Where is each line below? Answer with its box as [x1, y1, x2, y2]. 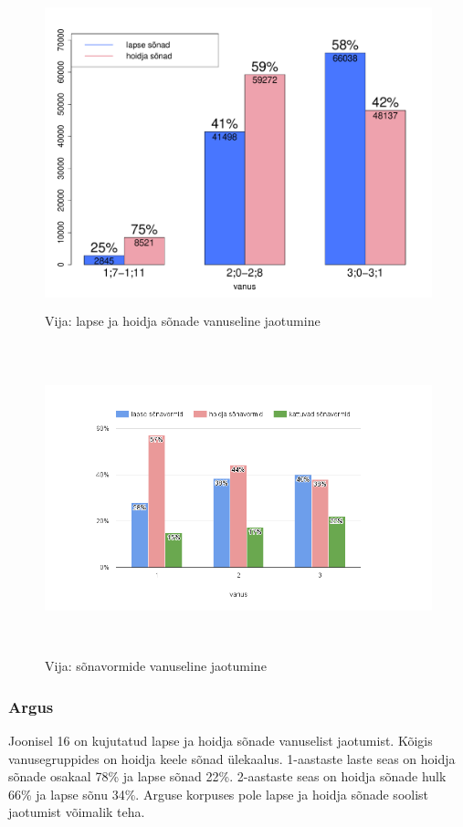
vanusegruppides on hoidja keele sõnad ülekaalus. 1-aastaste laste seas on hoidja [8, 748, 456, 768]
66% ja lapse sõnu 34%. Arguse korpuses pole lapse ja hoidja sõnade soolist [8, 784, 429, 803]
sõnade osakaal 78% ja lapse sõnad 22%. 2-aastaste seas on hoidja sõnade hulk [8, 767, 447, 786]
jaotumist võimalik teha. [8, 802, 145, 822]
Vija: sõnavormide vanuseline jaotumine [45, 656, 267, 675]
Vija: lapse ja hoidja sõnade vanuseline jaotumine [45, 310, 321, 330]
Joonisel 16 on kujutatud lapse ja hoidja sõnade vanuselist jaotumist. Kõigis [8, 730, 433, 749]
